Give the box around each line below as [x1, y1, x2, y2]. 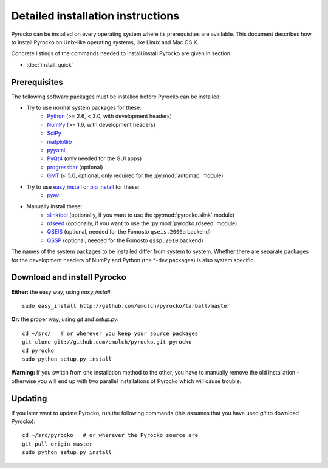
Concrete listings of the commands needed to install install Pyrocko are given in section [11, 50, 231, 57]
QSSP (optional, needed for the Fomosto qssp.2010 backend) [47, 237, 203, 244]
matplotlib [47, 138, 72, 145]
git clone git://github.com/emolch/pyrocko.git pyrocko [22, 339, 192, 345]
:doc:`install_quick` [26, 61, 73, 68]
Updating [11, 393, 47, 404]
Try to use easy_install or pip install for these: [26, 183, 140, 191]
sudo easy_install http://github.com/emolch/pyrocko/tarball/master [22, 302, 230, 309]
